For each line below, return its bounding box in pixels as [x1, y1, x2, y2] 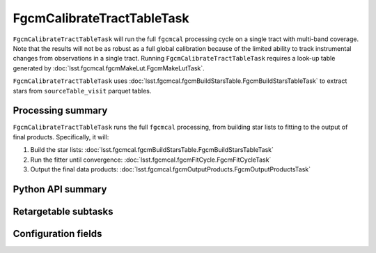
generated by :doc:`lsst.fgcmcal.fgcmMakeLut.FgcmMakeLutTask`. [13, 63, 205, 72]
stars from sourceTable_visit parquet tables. [13, 86, 152, 95]
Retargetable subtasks [13, 206, 114, 217]
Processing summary [13, 105, 108, 116]
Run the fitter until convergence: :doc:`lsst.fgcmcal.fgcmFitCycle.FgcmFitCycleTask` [30, 155, 272, 164]
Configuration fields [13, 227, 102, 240]
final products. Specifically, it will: [13, 132, 109, 141]
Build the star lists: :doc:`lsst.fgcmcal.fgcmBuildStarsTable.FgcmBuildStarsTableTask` [30, 146, 274, 154]
